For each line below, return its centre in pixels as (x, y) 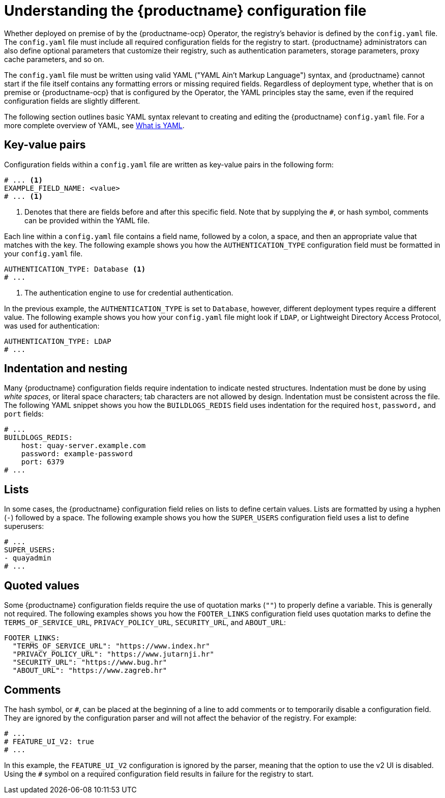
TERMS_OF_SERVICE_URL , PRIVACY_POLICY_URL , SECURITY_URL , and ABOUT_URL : (145, 623)
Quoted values (42, 585)
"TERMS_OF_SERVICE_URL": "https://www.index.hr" (111, 646)
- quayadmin (28, 558)
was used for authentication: (52, 326)
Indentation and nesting (66, 369)
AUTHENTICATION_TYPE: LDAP (58, 341)
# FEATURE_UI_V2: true (49, 741)
